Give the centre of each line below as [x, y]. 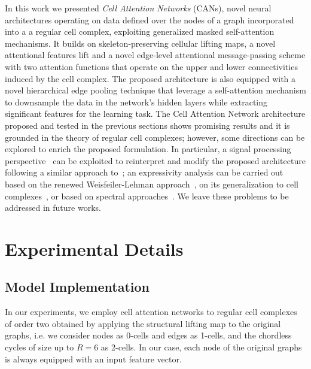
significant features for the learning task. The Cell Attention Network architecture [155, 114]
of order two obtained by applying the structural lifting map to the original [143, 323]
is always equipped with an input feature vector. [93, 359]
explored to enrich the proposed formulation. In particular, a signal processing [148, 149]
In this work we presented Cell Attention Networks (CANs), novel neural [138, 8]
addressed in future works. [53, 208]
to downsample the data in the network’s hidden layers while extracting [136, 102]
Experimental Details [94, 248]
